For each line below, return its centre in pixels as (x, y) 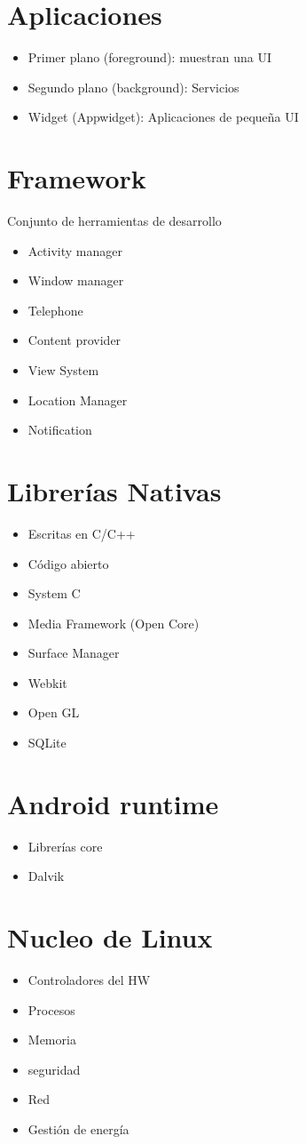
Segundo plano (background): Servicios (133, 87)
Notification (60, 430)
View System (63, 370)
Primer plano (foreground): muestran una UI (150, 57)
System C (54, 593)
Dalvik (46, 876)
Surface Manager (74, 653)
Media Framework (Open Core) (114, 623)
